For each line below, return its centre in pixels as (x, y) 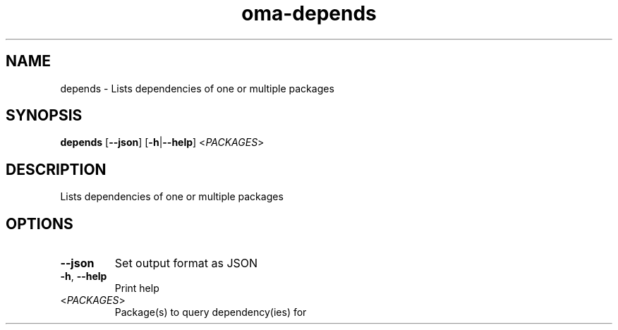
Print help (137, 288)
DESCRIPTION (56, 169)
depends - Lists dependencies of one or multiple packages (197, 88)
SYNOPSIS (44, 116)
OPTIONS (40, 224)
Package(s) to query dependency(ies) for (211, 312)
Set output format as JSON (186, 263)
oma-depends (309, 13)
